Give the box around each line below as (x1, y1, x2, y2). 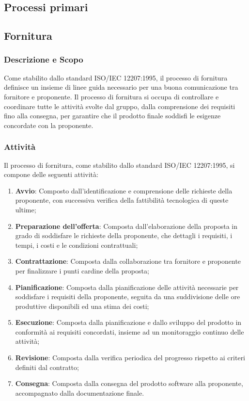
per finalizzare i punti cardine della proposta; (15, 265, 149, 275)
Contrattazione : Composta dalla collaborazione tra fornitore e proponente (15, 256, 241, 266)
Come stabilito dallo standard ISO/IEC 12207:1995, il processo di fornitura (4, 72, 228, 82)
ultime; (15, 204, 36, 214)
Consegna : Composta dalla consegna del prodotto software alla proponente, (15, 378, 243, 388)
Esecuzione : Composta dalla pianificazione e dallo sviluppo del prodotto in (15, 317, 242, 327)
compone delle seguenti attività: (4, 169, 98, 179)
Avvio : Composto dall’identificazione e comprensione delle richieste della (15, 185, 233, 195)
